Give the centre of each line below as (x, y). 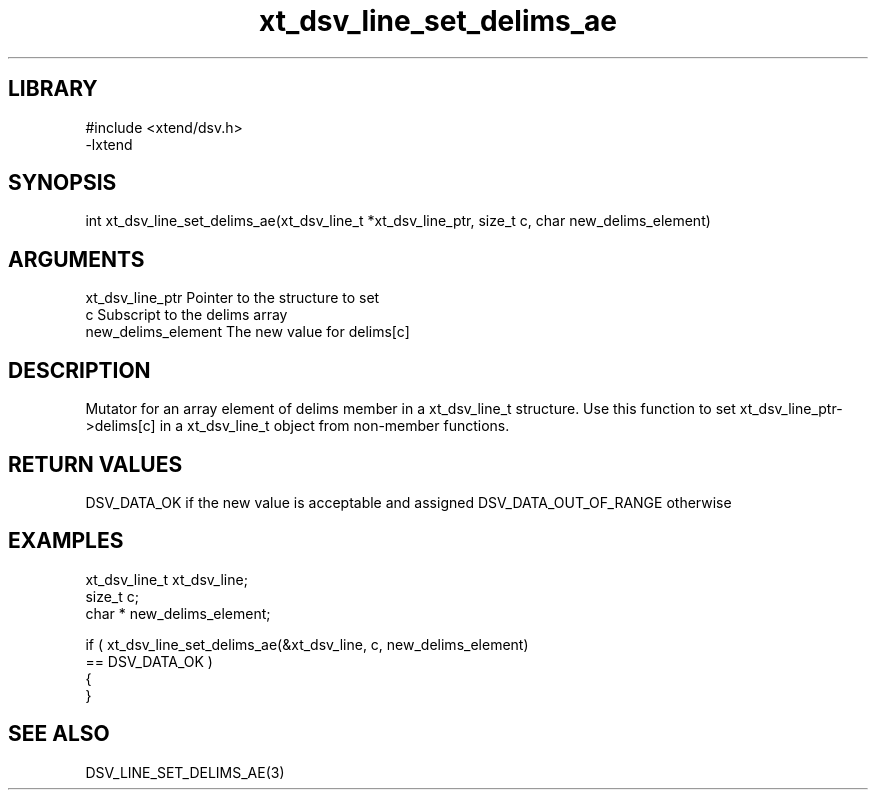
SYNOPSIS (62, 183)
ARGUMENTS (76, 259)
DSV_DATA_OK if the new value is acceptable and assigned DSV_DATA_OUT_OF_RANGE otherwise (408, 502)
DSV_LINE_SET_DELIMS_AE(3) (185, 772)
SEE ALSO (59, 734)
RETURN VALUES (95, 464)
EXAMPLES (66, 541)
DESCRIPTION (79, 370)
